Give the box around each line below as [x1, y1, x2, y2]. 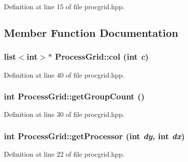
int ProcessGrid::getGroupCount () [4, 90, 145, 102]
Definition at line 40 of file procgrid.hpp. [4, 69, 125, 80]
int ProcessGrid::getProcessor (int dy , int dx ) [4, 130, 185, 142]
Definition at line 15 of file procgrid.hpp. [4, 1, 125, 11]
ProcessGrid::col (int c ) [55, 50, 149, 63]
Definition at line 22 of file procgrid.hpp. [4, 149, 125, 159]
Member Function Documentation [4, 25, 179, 40]
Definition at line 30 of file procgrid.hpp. [4, 109, 125, 119]
